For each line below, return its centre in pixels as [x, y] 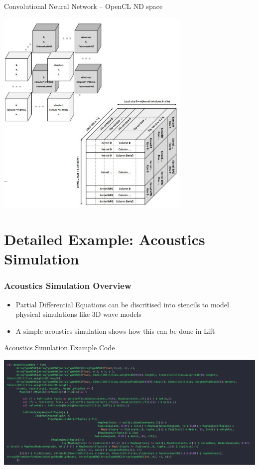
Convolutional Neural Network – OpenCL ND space [83, 6]
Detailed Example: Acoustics [105, 239]
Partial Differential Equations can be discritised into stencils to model [122, 304]
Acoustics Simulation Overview [68, 286]
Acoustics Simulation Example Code [60, 348]
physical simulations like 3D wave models [78, 314]
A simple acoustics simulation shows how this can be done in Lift [115, 331]
